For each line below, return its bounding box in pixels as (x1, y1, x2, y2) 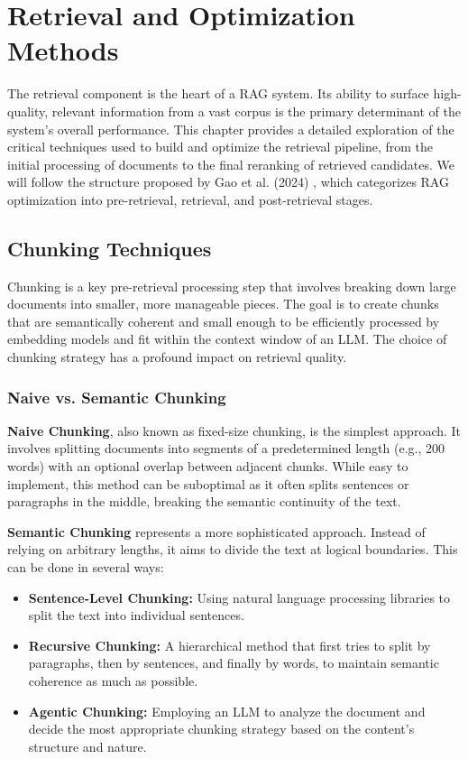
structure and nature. (28, 736, 147, 755)
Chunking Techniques (7, 234, 212, 262)
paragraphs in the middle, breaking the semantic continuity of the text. (7, 492, 401, 511)
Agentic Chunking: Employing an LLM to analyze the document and (28, 701, 426, 720)
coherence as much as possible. (28, 671, 198, 690)
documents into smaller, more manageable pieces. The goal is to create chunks (7, 294, 439, 313)
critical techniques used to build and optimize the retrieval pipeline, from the (7, 137, 434, 156)
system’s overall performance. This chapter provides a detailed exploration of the (7, 119, 454, 138)
